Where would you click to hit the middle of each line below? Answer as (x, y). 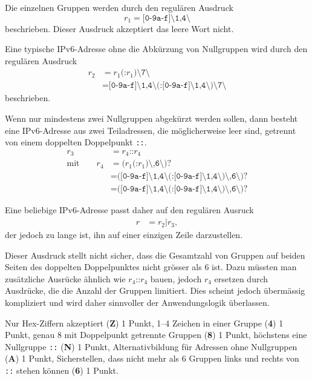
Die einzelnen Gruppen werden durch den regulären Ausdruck (119, 7)
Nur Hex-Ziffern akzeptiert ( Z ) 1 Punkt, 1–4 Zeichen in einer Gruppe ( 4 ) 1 (144, 323)
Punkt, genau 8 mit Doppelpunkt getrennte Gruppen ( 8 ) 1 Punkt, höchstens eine (156, 335)
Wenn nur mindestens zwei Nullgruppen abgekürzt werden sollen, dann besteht (151, 118)
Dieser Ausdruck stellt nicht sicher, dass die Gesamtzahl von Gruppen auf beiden (155, 255)
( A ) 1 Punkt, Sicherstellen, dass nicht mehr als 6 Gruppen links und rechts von (152, 358)
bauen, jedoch (176, 278)
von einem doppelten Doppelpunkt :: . (76, 142)
